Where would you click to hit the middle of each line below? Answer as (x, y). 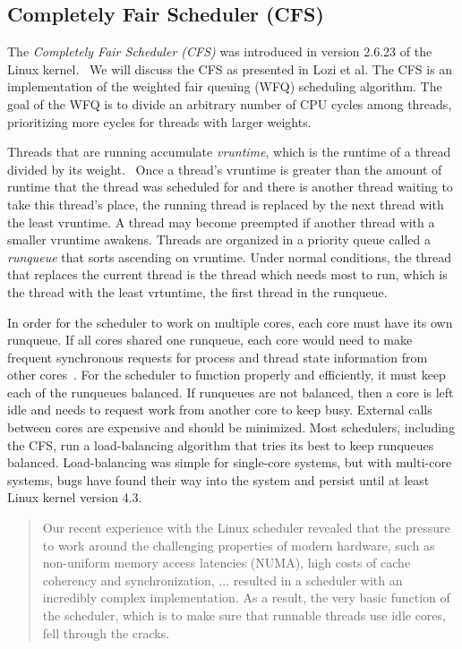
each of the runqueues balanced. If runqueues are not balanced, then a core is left (231, 392)
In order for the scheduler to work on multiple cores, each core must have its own (230, 322)
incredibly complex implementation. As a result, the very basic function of (246, 598)
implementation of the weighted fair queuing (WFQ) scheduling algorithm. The (225, 86)
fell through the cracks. (106, 632)
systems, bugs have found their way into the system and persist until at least (218, 479)
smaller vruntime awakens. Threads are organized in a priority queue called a (219, 239)
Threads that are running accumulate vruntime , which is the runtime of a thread (229, 152)
